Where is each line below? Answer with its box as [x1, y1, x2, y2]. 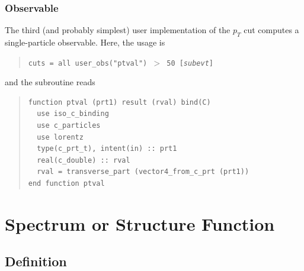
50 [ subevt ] [167, 59, 213, 67]
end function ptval [28, 179, 105, 188]
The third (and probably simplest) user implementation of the [5, 24, 231, 36]
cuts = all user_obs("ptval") [28, 59, 148, 67]
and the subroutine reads [5, 76, 95, 88]
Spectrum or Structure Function [5, 211, 275, 235]
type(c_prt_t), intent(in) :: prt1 [37, 144, 177, 153]
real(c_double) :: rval [37, 156, 130, 164]
